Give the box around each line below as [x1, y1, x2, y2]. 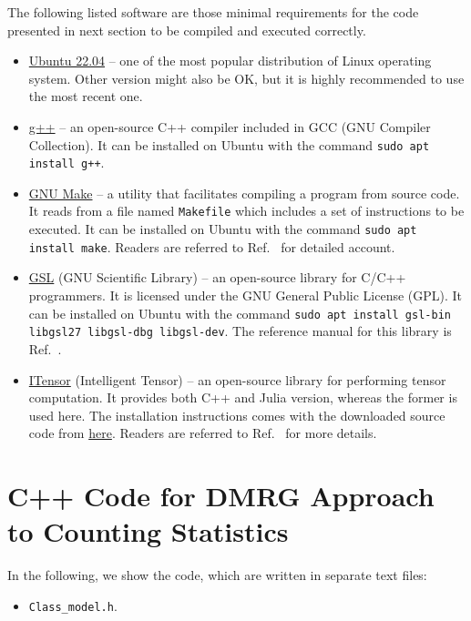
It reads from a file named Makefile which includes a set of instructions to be [28, 201, 465, 220]
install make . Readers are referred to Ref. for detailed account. [28, 237, 395, 256]
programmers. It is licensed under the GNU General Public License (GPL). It [28, 286, 463, 305]
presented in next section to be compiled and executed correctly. [7, 20, 366, 39]
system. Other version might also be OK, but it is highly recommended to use [28, 68, 465, 87]
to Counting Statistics [7, 513, 289, 550]
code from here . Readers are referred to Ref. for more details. [28, 423, 377, 443]
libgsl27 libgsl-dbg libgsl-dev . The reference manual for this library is [28, 321, 452, 341]
